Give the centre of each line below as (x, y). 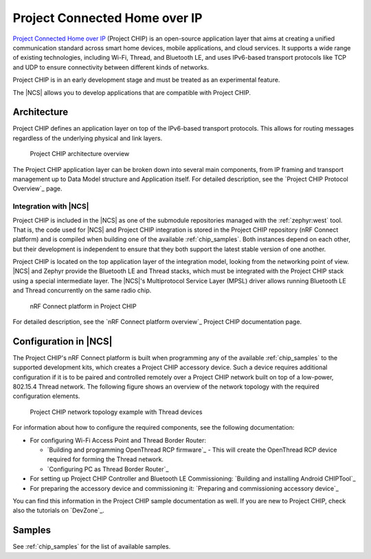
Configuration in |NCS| (63, 341)
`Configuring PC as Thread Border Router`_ (108, 469)
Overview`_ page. (37, 188)
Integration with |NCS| (51, 206)
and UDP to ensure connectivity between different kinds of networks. (111, 67)
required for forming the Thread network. (105, 459)
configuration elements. (46, 396)
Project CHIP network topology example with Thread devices (116, 412)
